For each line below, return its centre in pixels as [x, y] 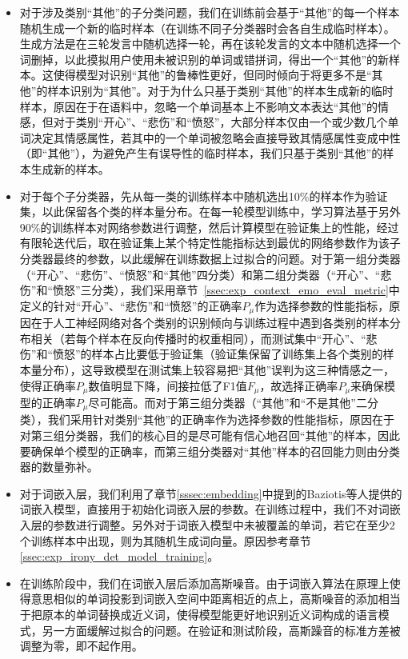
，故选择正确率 [299, 385]
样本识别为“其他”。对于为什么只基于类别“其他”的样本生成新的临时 [220, 90]
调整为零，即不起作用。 [81, 646]
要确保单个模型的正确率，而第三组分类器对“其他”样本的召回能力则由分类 [210, 451]
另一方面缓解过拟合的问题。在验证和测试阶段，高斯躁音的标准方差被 [221, 630]
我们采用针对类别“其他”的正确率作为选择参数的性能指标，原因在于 [221, 419]
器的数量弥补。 [59, 467]
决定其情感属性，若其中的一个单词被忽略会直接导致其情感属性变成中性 [216, 137]
